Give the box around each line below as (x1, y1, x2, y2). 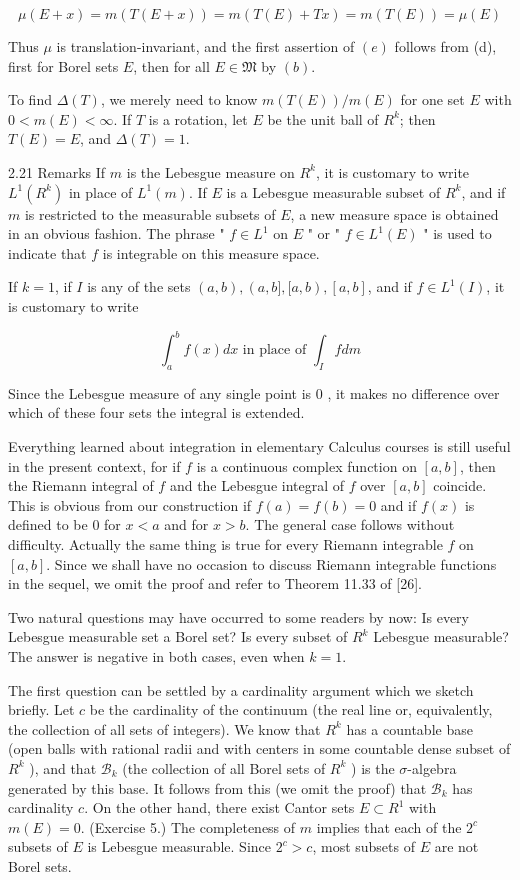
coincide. (433, 475, 487, 496)
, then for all (133, 55, 210, 76)
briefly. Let (8, 699, 75, 720)
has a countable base (346, 718, 473, 739)
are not (434, 836, 479, 857)
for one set (400, 89, 465, 110)
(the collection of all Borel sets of (122, 757, 326, 778)
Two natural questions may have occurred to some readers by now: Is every (8, 606, 470, 627)
